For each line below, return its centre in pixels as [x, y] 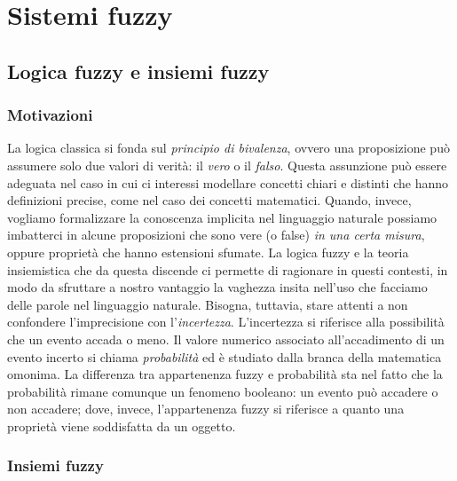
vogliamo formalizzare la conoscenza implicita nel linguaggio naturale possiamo [222, 217]
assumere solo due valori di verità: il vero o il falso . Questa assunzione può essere [227, 165]
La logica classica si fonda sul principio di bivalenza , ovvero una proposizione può [228, 148]
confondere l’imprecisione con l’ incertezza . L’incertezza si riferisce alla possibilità [226, 322]
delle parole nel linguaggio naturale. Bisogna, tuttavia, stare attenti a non [208, 304]
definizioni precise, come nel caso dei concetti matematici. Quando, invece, [209, 200]
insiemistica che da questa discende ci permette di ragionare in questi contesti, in [228, 269]
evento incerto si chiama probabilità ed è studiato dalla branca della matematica [225, 356]
